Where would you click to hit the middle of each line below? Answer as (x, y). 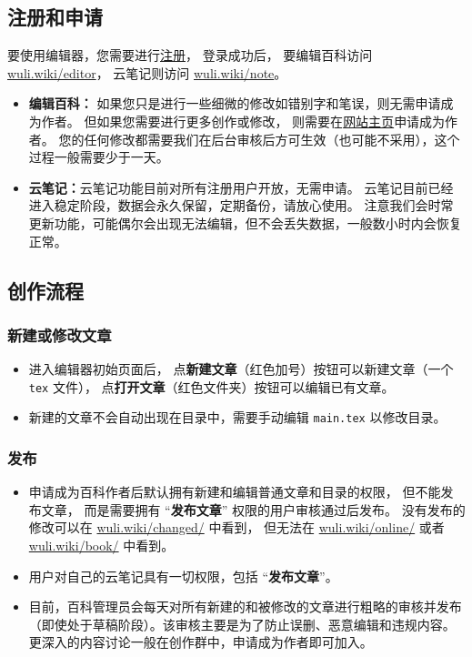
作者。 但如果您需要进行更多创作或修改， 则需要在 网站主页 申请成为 (243, 121)
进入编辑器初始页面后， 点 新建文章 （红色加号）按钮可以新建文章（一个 (241, 369)
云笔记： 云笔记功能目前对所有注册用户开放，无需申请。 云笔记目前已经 (241, 187)
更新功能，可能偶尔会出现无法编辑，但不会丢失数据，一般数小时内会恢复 (245, 222)
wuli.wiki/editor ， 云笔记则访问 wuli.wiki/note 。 (147, 72)
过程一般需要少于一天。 (99, 157)
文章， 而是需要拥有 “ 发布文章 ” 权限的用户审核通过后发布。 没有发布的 (253, 509)
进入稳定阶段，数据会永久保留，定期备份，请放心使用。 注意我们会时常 (241, 205)
